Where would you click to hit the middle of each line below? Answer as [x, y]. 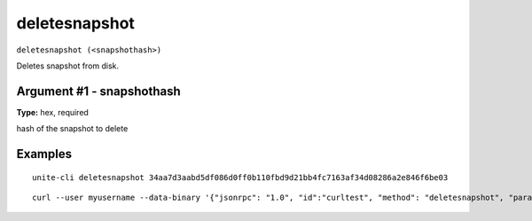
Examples [44, 154]
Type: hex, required [52, 112]
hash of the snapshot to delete [72, 129]
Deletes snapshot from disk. [68, 66]
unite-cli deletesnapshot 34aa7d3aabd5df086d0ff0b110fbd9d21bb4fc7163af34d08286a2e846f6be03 [240, 177]
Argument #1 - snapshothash [98, 91]
